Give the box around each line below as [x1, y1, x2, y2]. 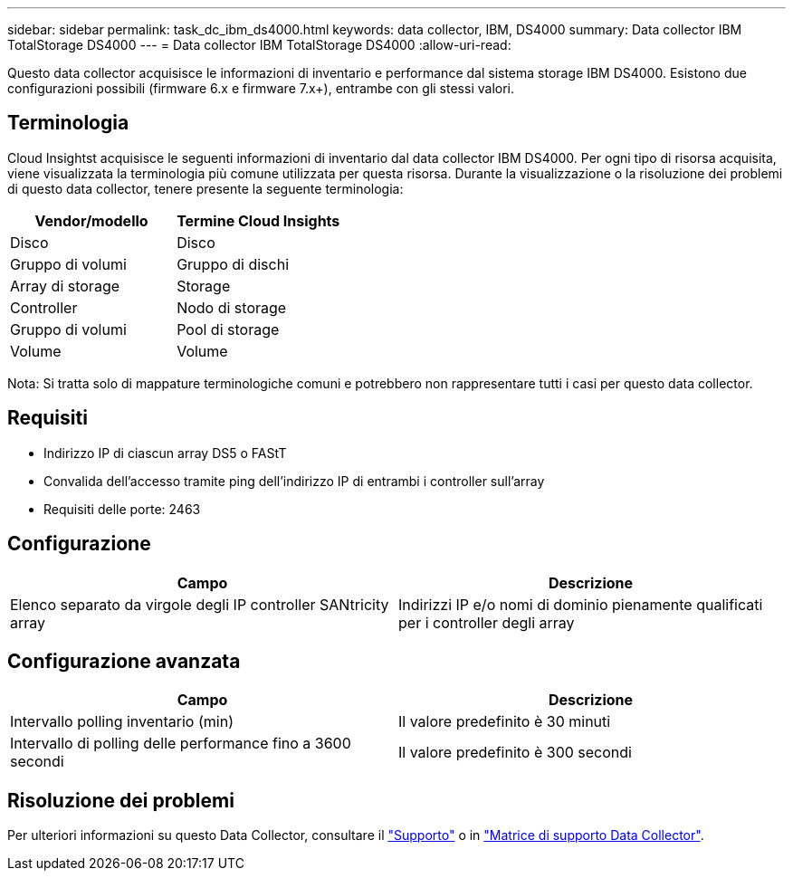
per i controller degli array [398, 613, 575, 632]
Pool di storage [177, 320, 280, 339]
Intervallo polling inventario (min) [10, 712, 234, 731]
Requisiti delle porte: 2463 [43, 501, 201, 517]
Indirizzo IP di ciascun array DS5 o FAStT [43, 444, 287, 461]
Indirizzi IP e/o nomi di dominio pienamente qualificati [398, 595, 763, 614]
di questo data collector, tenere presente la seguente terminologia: [7, 180, 404, 196]
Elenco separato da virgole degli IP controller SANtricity [10, 595, 389, 614]
